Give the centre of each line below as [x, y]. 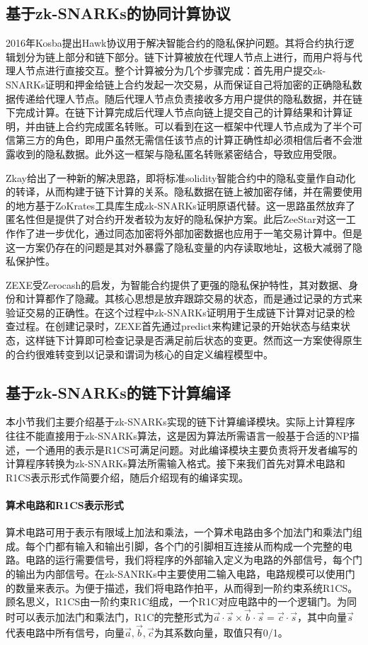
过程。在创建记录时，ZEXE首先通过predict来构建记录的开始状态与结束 [178, 326]
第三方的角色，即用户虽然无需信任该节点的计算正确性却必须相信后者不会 [184, 140]
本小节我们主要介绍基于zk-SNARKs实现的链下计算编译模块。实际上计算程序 [180, 422]
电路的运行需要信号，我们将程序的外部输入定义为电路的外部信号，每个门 [194, 560]
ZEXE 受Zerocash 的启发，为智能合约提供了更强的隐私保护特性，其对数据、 [177, 284]
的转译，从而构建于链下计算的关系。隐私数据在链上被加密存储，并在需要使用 [184, 192]
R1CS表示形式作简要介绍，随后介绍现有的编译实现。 [127, 477]
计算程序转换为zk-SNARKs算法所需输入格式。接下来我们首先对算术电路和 [176, 463]
